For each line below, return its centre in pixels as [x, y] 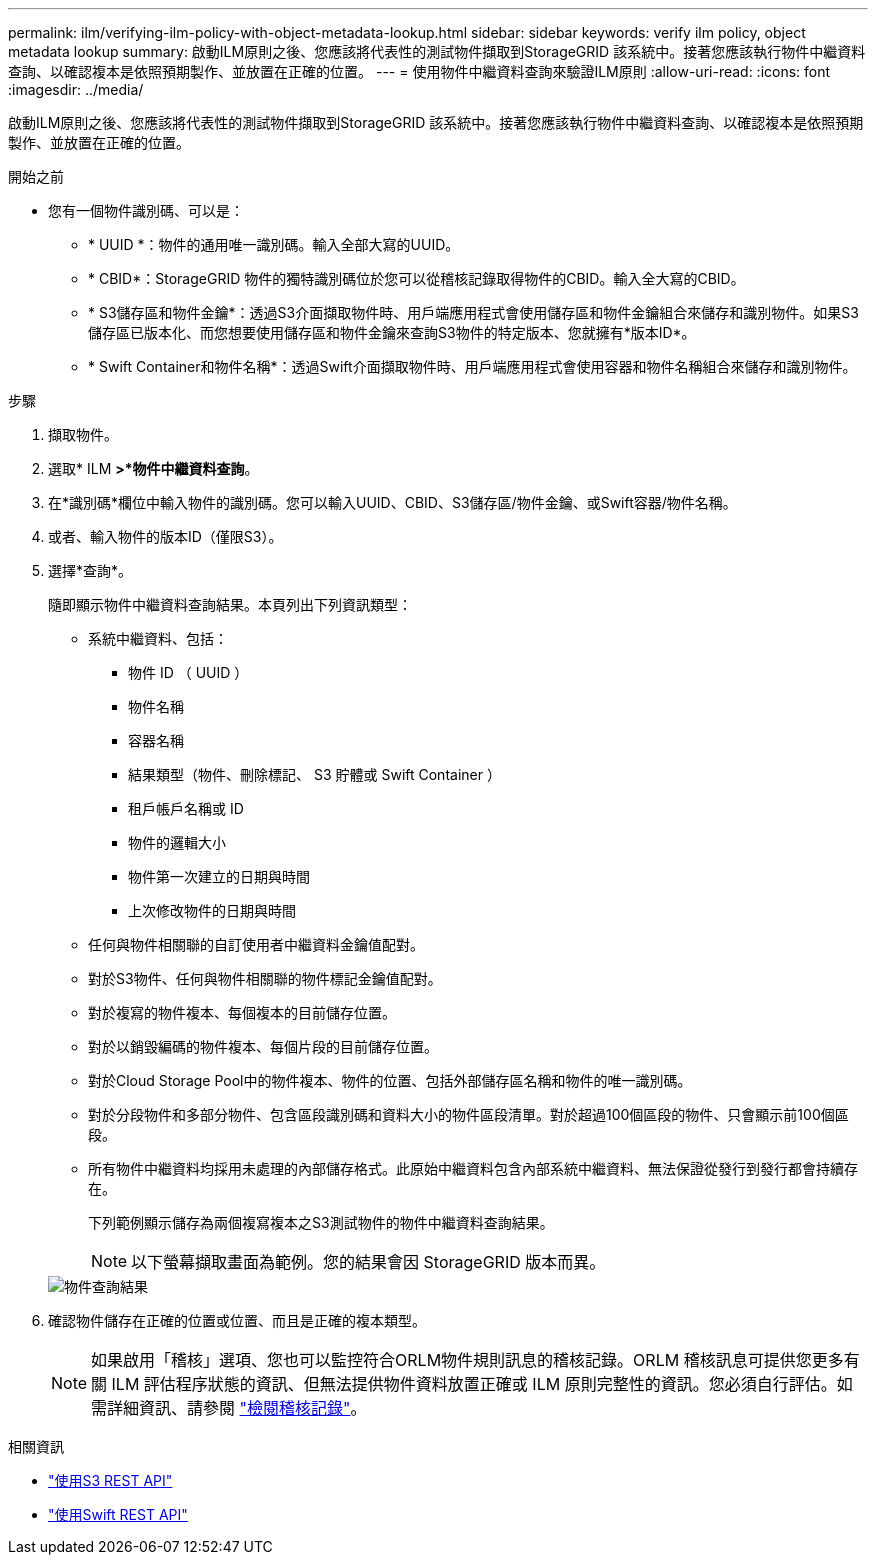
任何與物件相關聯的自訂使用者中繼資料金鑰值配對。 [256, 944]
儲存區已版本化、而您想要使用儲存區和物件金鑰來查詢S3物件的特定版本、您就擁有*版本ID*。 [392, 332]
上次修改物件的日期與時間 [212, 910]
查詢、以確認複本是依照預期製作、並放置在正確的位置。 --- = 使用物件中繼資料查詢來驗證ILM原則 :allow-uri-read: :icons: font [419, 71]
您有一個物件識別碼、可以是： [146, 210]
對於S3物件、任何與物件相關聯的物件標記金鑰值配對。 [265, 978]
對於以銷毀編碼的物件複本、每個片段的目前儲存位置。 [263, 1046]
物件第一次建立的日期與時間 [219, 876]
